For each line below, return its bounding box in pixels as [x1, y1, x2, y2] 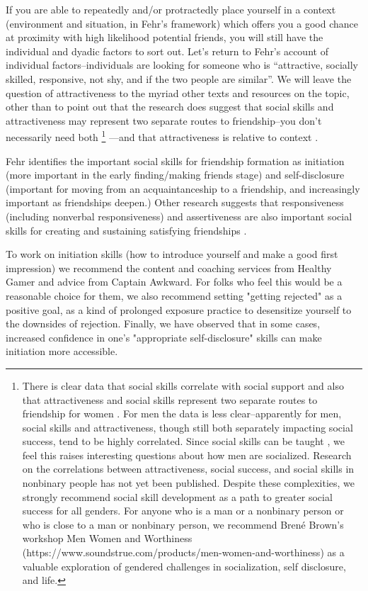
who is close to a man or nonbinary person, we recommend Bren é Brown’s [22, 517, 344, 531]
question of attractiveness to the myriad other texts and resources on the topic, [6, 85, 350, 100]
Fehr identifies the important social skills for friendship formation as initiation [6, 153, 345, 168]
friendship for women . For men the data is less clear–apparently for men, [22, 406, 342, 421]
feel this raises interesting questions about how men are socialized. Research [22, 447, 352, 462]
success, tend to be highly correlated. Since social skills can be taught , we [22, 434, 345, 449]
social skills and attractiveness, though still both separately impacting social [22, 420, 353, 434]
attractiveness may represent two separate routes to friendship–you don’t [6, 113, 322, 128]
